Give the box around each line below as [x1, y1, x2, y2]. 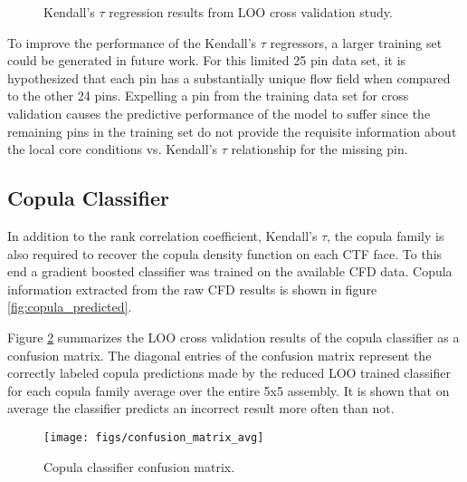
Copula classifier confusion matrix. [43, 457, 235, 476]
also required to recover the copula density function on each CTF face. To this [7, 244, 443, 263]
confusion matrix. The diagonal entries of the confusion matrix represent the [7, 345, 432, 364]
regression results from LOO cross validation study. [109, 3, 393, 21]
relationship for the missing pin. [231, 140, 408, 159]
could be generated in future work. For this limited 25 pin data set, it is [7, 51, 406, 70]
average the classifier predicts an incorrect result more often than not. [7, 399, 395, 418]
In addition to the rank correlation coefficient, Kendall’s [7, 226, 318, 245]
